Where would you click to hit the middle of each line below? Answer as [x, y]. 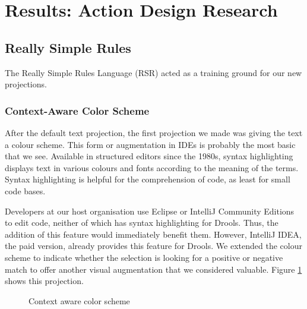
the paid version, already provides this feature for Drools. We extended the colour [153, 246]
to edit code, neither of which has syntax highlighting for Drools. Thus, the [142, 223]
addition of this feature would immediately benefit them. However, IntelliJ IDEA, [153, 234]
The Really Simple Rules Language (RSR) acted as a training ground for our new [153, 72]
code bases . [25, 190]
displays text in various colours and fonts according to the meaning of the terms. [152, 167]
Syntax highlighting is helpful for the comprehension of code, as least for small [148, 179]
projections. [26, 84]
